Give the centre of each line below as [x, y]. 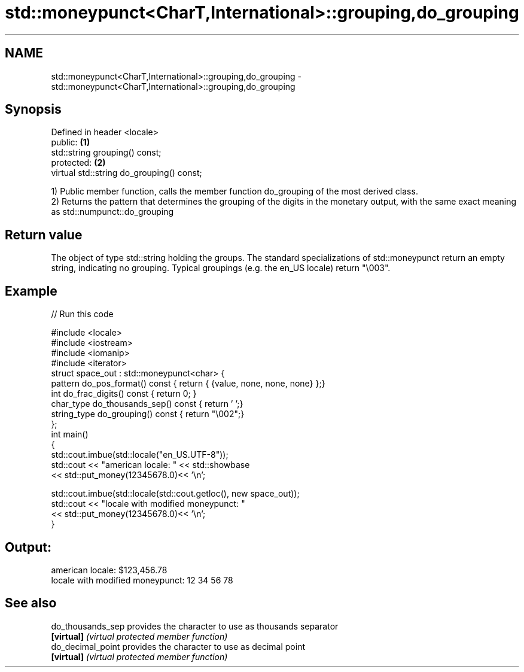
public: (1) [71, 142]
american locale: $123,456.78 [109, 570]
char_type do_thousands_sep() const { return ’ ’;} [147, 404]
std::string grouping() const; [106, 153]
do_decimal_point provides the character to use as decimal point [178, 646]
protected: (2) [78, 163]
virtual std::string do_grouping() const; [127, 173]
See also [31, 603]
